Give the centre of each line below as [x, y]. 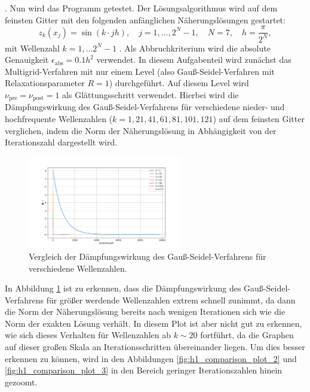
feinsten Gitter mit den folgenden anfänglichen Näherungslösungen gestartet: [145, 19]
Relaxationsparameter [45, 83]
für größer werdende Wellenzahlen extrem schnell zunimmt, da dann [171, 300]
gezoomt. [21, 382]
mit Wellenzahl [32, 48]
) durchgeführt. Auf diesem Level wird [179, 83]
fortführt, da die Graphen [247, 335]
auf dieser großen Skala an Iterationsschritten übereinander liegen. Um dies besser [155, 347]
